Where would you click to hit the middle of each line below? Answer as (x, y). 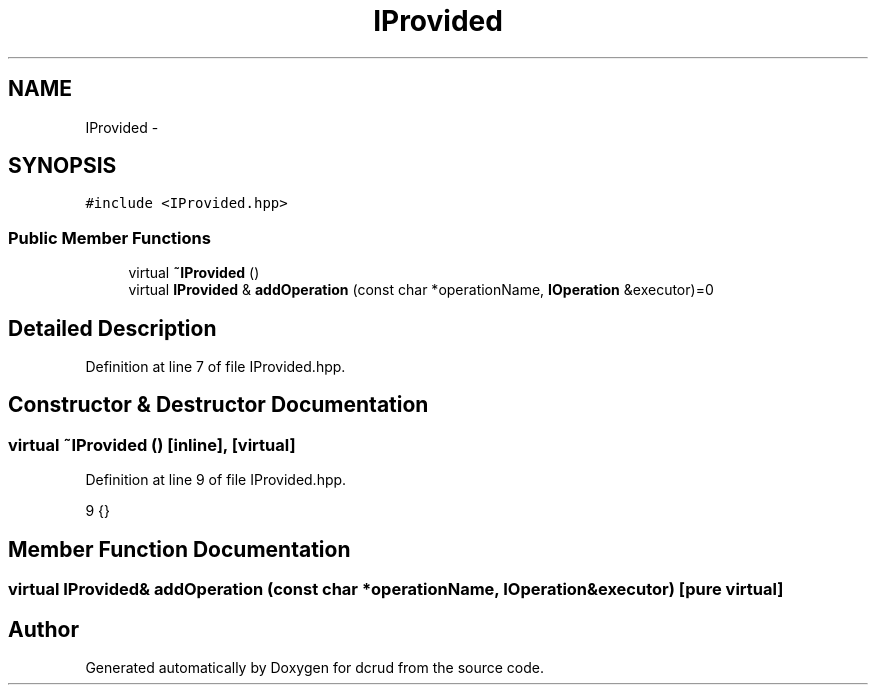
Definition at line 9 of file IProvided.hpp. (216, 480)
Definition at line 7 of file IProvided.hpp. (215, 367)
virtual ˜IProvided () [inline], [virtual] (152, 444)
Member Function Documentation (179, 549)
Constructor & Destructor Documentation (218, 405)
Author (43, 629)
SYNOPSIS (62, 166)
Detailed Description (112, 328)
